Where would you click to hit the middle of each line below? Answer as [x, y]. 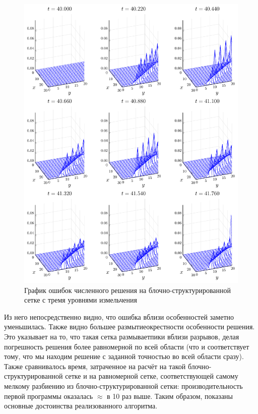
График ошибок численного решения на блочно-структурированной [128, 290]
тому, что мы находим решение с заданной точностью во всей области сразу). [124, 356]
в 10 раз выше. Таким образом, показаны [170, 396]
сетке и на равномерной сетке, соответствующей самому [152, 376]
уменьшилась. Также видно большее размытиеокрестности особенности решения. [130, 327]
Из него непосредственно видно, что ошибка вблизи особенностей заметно [119, 316]
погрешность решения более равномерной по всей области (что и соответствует [127, 346]
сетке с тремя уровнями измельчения [81, 300]
